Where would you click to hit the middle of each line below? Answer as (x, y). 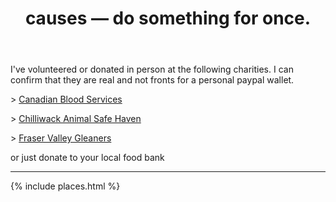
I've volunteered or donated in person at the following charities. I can (152, 69)
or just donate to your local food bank (87, 158)
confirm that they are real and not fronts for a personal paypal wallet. (152, 80)
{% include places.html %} (65, 186)
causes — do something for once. (168, 18)
